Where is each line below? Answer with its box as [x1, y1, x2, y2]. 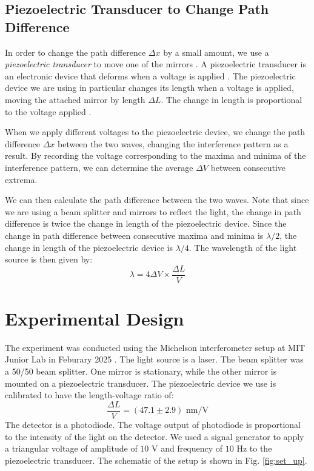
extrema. [5, 173, 38, 185]
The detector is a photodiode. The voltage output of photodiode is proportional [5, 418, 301, 430]
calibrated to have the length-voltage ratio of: [5, 389, 174, 401]
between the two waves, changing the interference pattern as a [57, 137, 289, 150]
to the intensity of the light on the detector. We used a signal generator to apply [5, 430, 304, 443]
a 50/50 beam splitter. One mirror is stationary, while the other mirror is [5, 365, 277, 378]
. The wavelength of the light [189, 241, 297, 253]
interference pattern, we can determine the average [5, 161, 193, 173]
